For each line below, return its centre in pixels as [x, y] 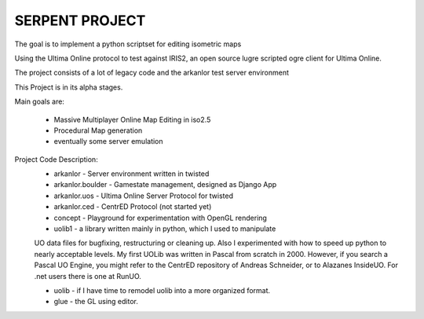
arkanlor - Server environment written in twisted [132, 174]
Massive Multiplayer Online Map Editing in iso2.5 [132, 119]
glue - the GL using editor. [96, 302]
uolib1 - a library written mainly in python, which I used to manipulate [165, 229]
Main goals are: [39, 101]
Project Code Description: [56, 159]
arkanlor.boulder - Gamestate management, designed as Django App [165, 185]
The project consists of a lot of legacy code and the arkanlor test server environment [152, 73]
